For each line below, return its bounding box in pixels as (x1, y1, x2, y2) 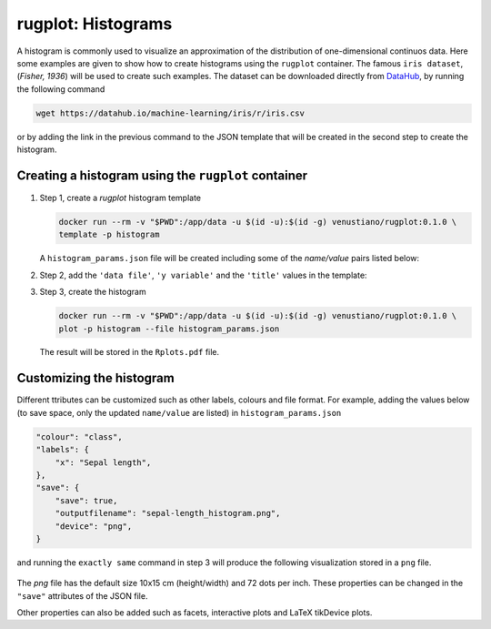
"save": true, (55, 495, 118, 505)
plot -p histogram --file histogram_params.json (58, 323, 280, 334)
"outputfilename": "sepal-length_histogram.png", (55, 508, 281, 519)
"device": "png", (55, 521, 133, 532)
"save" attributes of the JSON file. (16, 590, 148, 601)
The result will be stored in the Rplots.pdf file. (39, 347, 220, 358)
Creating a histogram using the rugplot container (16, 167, 308, 183)
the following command (16, 83, 105, 95)
